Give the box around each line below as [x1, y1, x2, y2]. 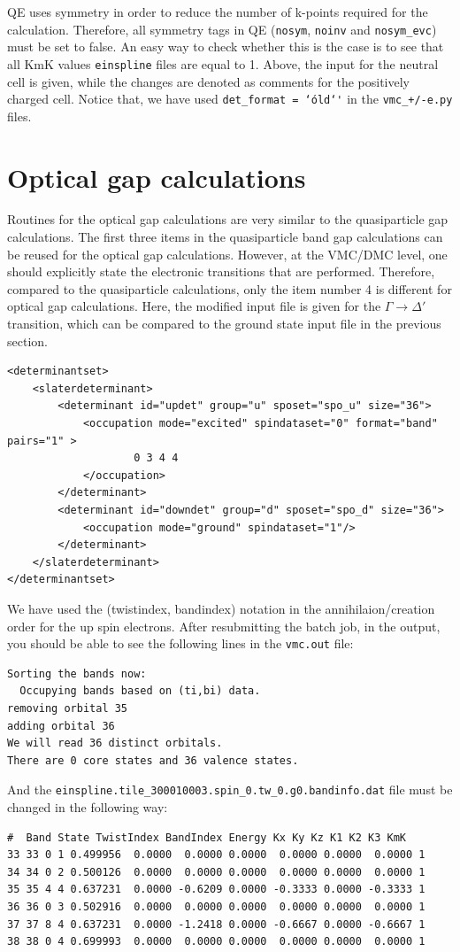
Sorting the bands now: [7, 667, 147, 680]
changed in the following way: [7, 798, 168, 816]
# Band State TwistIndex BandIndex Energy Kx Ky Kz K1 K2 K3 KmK [7, 831, 407, 844]
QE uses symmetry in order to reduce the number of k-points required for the [7, 3, 428, 20]
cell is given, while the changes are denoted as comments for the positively [7, 72, 410, 90]
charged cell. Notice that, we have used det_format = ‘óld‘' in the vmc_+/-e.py [7, 89, 453, 108]
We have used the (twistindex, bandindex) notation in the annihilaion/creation [7, 599, 435, 617]
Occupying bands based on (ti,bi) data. [19, 685, 261, 698]
